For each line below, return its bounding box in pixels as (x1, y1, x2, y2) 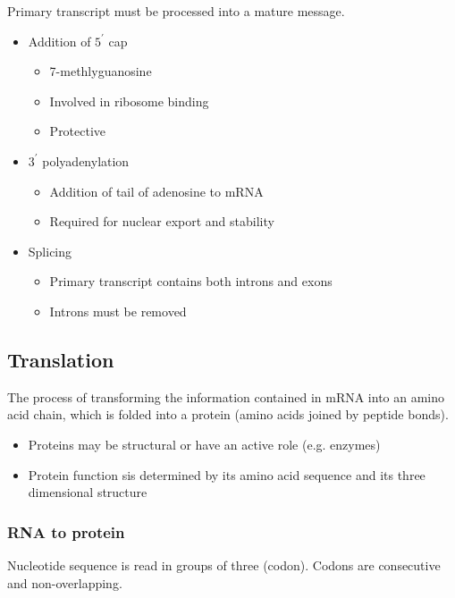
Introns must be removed (49, 301, 187, 320)
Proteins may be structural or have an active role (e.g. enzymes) (28, 434, 381, 453)
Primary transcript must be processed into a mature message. (7, 2, 345, 20)
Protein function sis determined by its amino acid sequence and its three (28, 465, 426, 484)
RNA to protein (7, 520, 125, 543)
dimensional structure (28, 483, 147, 501)
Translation (7, 345, 114, 373)
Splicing (28, 241, 72, 260)
